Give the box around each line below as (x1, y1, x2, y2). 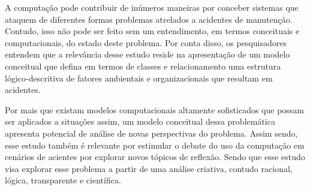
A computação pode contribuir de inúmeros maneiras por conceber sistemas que (5, 1, 299, 13)
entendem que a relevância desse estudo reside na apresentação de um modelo (5, 48, 290, 61)
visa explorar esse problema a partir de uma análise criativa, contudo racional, (5, 162, 293, 174)
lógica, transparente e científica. (5, 174, 121, 186)
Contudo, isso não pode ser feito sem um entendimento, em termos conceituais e (5, 25, 300, 37)
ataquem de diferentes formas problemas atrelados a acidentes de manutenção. (5, 13, 293, 25)
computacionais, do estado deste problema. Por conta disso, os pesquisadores (5, 36, 287, 49)
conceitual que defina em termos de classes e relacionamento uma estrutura (5, 59, 281, 72)
